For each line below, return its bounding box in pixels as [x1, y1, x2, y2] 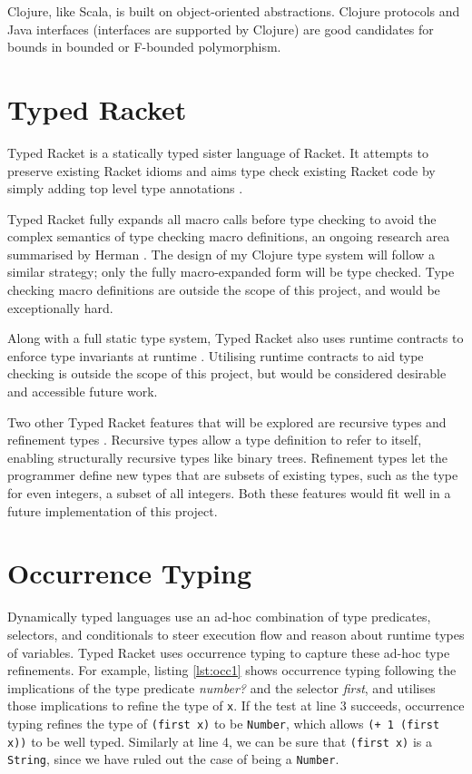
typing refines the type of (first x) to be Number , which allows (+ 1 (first [7, 713, 440, 732]
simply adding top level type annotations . [7, 179, 243, 198]
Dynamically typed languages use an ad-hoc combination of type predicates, [7, 607, 431, 626]
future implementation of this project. [7, 501, 218, 520]
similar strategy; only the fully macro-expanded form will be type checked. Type [7, 262, 455, 281]
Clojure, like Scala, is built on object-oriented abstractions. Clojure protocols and [7, 2, 460, 20]
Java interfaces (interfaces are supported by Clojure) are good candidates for [7, 19, 434, 38]
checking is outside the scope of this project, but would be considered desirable [7, 364, 447, 383]
